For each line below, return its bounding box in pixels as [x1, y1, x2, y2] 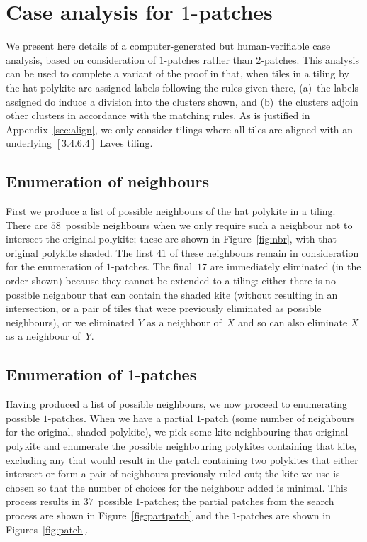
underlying [6, 135, 52, 150]
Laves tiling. [99, 135, 153, 150]
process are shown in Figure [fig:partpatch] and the [6, 507, 229, 522]
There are [6, 217, 48, 232]
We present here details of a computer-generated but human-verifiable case [6, 38, 331, 53]
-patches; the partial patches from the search [140, 494, 334, 509]
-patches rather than [164, 52, 253, 67]
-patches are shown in [237, 507, 331, 522]
